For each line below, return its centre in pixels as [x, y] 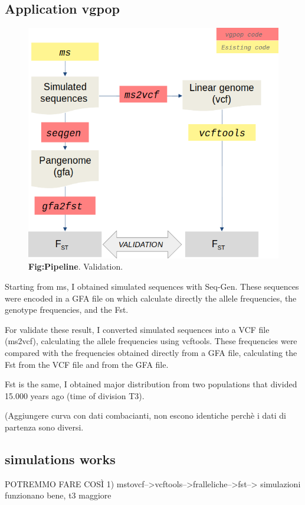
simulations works [60, 459]
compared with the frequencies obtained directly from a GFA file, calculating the [151, 352]
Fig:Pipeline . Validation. [76, 266]
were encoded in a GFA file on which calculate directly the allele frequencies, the [151, 298]
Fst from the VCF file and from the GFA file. [87, 364]
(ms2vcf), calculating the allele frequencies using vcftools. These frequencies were [151, 341]
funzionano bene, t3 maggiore [58, 495]
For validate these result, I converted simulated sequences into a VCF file [137, 329]
